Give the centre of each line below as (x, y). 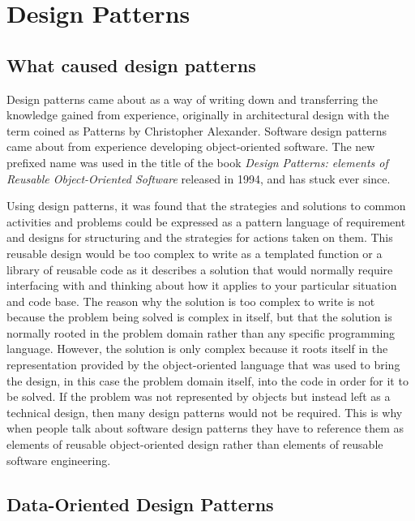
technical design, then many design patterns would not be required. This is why (205, 412)
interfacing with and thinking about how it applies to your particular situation (202, 285)
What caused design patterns (131, 65)
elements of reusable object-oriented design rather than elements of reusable (195, 444)
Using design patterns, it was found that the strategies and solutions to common (206, 206)
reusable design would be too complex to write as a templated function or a (195, 253)
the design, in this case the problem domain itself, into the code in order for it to (207, 380)
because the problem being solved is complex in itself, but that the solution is (199, 317)
